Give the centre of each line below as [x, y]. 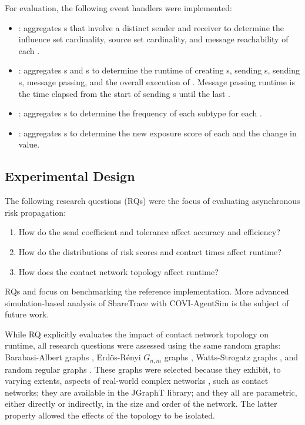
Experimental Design [70, 176]
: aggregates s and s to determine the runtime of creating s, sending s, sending [159, 70]
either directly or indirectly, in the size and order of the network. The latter [141, 404]
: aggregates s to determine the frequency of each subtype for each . [140, 113]
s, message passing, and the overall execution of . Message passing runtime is [157, 81]
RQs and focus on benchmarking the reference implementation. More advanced [147, 291]
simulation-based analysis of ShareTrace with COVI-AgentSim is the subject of [147, 302]
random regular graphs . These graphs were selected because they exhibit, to [143, 369]
